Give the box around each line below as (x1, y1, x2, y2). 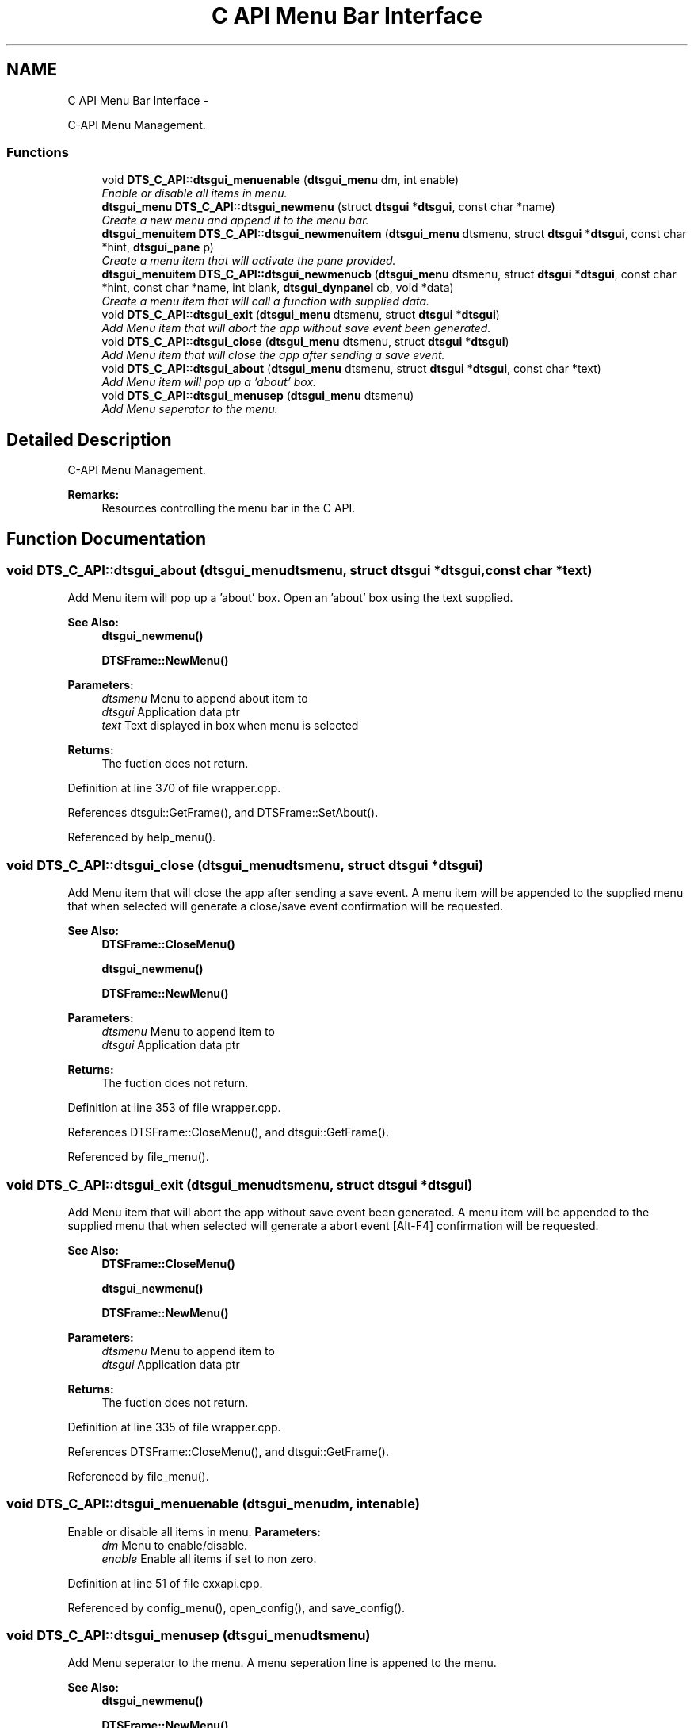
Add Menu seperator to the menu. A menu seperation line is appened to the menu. (67, 1656, 497, 1670)
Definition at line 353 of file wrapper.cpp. (67, 1101, 281, 1115)
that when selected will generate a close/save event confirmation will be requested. (67, 899, 504, 914)
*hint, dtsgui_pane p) (101, 240, 214, 255)
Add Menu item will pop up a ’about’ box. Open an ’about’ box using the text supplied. (67, 591, 513, 605)
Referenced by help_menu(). (67, 830, 216, 845)
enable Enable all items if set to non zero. (101, 1551, 317, 1565)
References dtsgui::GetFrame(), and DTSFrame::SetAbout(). (67, 806, 379, 820)
